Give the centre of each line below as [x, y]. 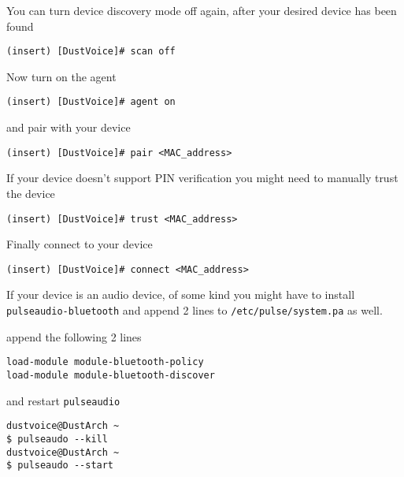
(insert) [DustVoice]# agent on [91, 102]
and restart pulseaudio [63, 400]
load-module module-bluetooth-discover [111, 375]
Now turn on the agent [61, 76]
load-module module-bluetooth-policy [105, 362]
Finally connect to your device [80, 244]
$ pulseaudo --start [60, 466]
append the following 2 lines [74, 336]
